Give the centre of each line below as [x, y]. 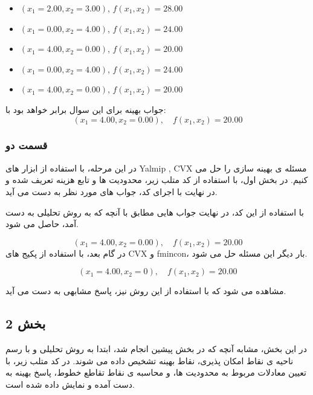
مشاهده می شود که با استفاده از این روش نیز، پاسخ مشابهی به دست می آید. [146, 291]
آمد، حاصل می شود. [42, 224]
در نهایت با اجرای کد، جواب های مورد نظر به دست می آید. [111, 191]
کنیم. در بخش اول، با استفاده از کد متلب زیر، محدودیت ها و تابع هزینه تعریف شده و [157, 180]
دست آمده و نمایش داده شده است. [70, 384]
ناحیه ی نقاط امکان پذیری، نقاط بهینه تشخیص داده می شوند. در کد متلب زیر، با [150, 360]
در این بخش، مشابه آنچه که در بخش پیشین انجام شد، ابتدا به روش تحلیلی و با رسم [156, 349]
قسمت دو [27, 145]
